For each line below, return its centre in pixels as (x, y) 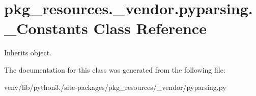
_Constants (46, 28)
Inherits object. (28, 53)
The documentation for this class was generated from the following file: (115, 69)
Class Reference (150, 28)
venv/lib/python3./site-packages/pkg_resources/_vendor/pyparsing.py (115, 87)
